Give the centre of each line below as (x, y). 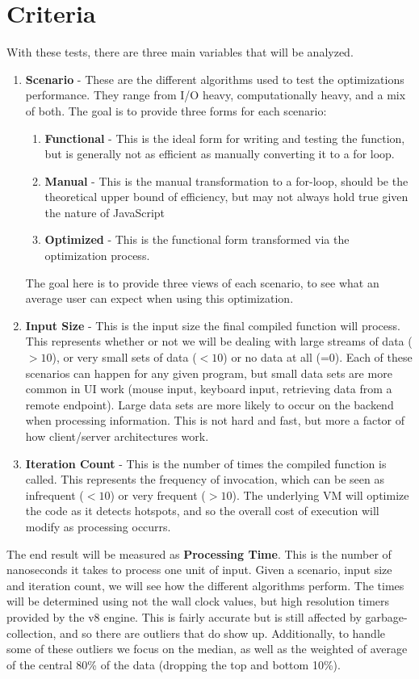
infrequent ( (54, 495)
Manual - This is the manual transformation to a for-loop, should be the (226, 180)
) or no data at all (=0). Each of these (318, 357)
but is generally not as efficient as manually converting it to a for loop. (220, 154)
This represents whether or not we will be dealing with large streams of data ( (219, 341)
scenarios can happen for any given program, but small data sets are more (209, 373)
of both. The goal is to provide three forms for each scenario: (176, 110)
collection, (31, 633)
